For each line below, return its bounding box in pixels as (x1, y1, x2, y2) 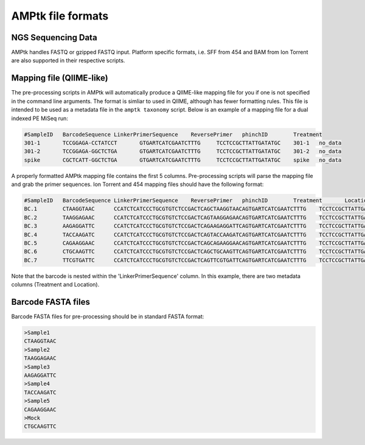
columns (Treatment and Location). (11, 281, 100, 288)
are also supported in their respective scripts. (11, 57, 125, 64)
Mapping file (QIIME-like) (11, 73, 109, 84)
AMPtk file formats (11, 9, 109, 23)
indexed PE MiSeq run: (11, 115, 68, 122)
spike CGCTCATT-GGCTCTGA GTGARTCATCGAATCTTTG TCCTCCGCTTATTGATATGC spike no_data (24, 156, 342, 163)
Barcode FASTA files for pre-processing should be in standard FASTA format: (11, 313, 204, 320)
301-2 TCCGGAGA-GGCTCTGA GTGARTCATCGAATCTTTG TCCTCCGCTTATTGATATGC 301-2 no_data (24, 148, 342, 155)
